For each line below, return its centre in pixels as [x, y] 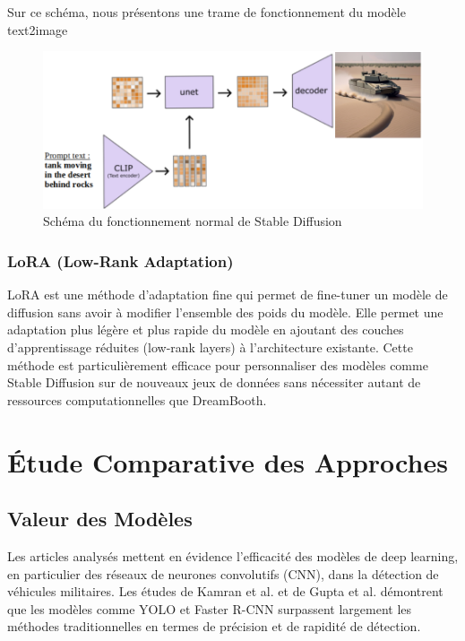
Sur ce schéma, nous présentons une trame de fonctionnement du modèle [207, 12]
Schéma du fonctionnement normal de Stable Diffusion [193, 221]
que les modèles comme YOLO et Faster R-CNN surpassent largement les [210, 608]
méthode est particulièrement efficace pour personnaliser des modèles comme [218, 364]
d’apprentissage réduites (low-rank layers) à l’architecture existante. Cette [210, 347]
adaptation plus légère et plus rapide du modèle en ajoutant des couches [206, 329]
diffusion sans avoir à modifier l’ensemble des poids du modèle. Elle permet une [225, 312]
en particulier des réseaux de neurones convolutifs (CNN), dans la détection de [223, 573]
